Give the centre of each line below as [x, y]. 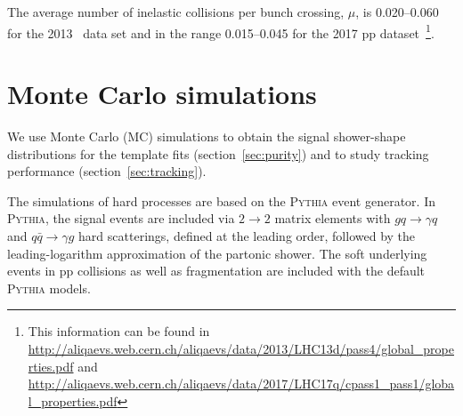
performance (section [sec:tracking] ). [107, 171]
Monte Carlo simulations [162, 94]
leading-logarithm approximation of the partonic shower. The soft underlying [217, 253]
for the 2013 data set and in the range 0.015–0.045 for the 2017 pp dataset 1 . [221, 31]
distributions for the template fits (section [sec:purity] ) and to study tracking [218, 153]
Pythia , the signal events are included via [121, 218]
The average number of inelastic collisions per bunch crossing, [176, 12]
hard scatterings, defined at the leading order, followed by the [247, 235]
